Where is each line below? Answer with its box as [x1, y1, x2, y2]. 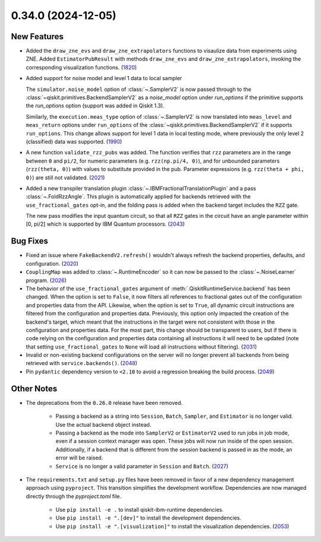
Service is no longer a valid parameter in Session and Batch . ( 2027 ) [55, 462, 229, 470]
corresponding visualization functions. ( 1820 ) [26, 64, 137, 71]
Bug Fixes [11, 236, 49, 246]
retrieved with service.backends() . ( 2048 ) [26, 360, 138, 367]
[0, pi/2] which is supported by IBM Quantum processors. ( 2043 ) [26, 220, 185, 228]
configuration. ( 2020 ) [26, 260, 78, 267]
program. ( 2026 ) [26, 277, 67, 284]
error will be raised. [55, 454, 103, 461]
